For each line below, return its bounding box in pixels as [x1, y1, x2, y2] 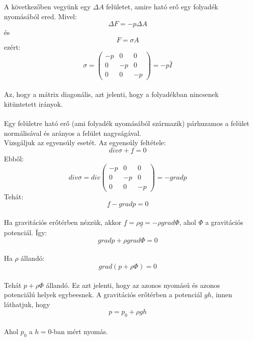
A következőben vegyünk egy [4, 1, 91, 11]
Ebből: [4, 153, 24, 163]
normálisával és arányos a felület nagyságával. [4, 127, 141, 138]
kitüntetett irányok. [4, 98, 63, 109]
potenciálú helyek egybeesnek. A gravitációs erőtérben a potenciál [4, 289, 202, 300]
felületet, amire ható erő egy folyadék [106, 1, 218, 11]
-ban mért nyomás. [51, 326, 108, 336]
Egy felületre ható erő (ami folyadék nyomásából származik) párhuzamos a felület [4, 118, 250, 128]
